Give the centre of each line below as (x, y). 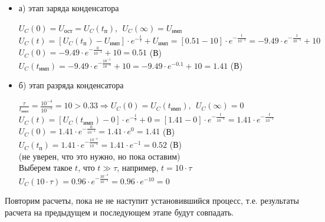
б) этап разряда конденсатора (71, 85)
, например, (138, 168)
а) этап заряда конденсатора (69, 8)
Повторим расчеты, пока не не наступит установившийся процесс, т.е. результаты (152, 201)
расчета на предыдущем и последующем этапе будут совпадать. (119, 212)
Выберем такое (45, 168)
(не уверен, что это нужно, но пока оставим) (99, 156)
